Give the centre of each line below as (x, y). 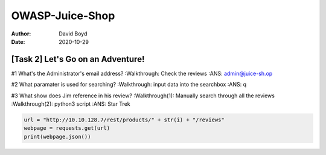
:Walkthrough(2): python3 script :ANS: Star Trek (71, 104)
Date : (18, 41)
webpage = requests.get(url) (67, 128)
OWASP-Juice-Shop (63, 16)
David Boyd (73, 34)
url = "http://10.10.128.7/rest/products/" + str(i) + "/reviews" (124, 120)
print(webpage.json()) (57, 136)
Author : (21, 34)
